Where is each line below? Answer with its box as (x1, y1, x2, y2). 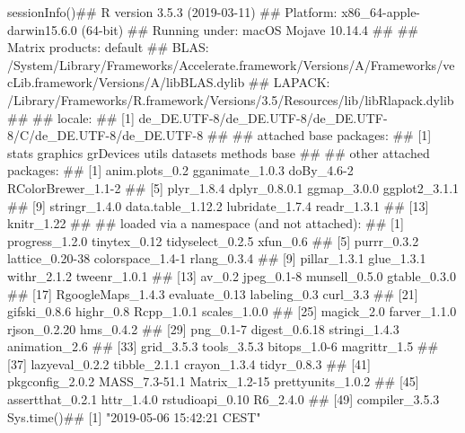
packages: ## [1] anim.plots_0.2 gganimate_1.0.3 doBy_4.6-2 (7, 161, 354, 180)
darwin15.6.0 (7, 20, 77, 39)
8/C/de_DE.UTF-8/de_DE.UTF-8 (7, 126, 204, 145)
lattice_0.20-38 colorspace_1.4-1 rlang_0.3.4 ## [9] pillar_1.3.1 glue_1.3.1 (7, 249, 426, 268)
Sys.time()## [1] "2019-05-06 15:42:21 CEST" (7, 407, 261, 426)
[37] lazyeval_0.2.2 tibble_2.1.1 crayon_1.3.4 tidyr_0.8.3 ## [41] (7, 354, 371, 373)
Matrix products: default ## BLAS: (7, 38, 209, 57)
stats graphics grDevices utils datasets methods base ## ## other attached (7, 143, 430, 162)
